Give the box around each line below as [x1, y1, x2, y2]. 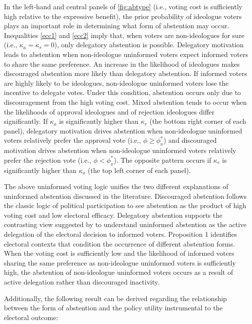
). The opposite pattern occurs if [114, 154, 212, 165]
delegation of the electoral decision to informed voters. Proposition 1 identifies [4, 229, 237, 239]
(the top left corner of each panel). [88, 165, 191, 175]
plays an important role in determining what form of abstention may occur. [4, 20, 230, 31]
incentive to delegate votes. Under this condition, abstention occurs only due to [4, 87, 241, 97]
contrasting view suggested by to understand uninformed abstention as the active [4, 219, 247, 229]
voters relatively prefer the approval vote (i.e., [4, 135, 141, 145]
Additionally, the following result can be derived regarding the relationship [4, 293, 227, 303]
